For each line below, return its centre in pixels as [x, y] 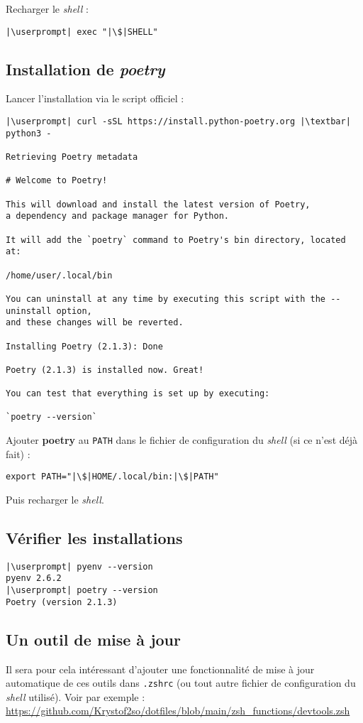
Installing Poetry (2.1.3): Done [84, 346]
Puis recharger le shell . [55, 500]
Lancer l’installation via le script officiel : [95, 98]
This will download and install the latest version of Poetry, [158, 204]
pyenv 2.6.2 [34, 578]
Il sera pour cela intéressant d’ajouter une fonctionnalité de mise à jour [160, 669]
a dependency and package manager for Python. [117, 216]
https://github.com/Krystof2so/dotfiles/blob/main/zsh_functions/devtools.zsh [178, 711]
